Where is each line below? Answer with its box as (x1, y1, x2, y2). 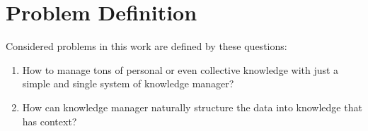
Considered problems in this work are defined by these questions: (6, 39, 287, 54)
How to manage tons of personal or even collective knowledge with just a (22, 62, 339, 77)
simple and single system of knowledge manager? (22, 76, 234, 91)
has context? (22, 113, 77, 128)
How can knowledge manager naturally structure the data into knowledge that (22, 99, 362, 114)
